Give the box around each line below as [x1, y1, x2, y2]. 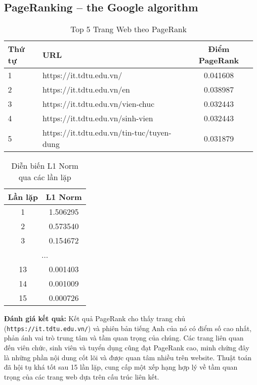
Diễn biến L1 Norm [11, 160, 79, 172]
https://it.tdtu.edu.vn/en [42, 84, 130, 96]
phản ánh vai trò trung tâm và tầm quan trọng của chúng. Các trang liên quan [4, 333, 244, 343]
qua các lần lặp [18, 171, 71, 183]
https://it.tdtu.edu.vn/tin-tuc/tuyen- [42, 127, 171, 139]
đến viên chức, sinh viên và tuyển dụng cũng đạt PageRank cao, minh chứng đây [4, 342, 250, 353]
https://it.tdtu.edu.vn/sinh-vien [42, 112, 153, 124]
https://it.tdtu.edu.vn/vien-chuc [42, 98, 155, 110]
